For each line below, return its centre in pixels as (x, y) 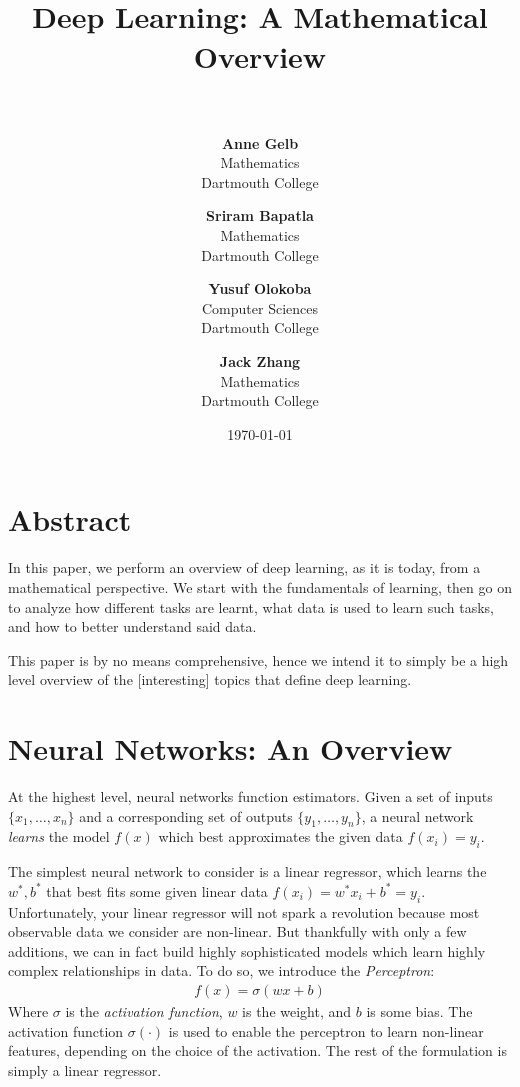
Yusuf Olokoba (260, 288)
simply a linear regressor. (85, 1069)
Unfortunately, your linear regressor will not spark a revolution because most (244, 911)
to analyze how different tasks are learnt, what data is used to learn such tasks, (251, 606)
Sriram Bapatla (260, 215)
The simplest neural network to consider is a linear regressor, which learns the (247, 871)
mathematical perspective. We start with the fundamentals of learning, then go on (260, 586)
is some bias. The (419, 1011)
